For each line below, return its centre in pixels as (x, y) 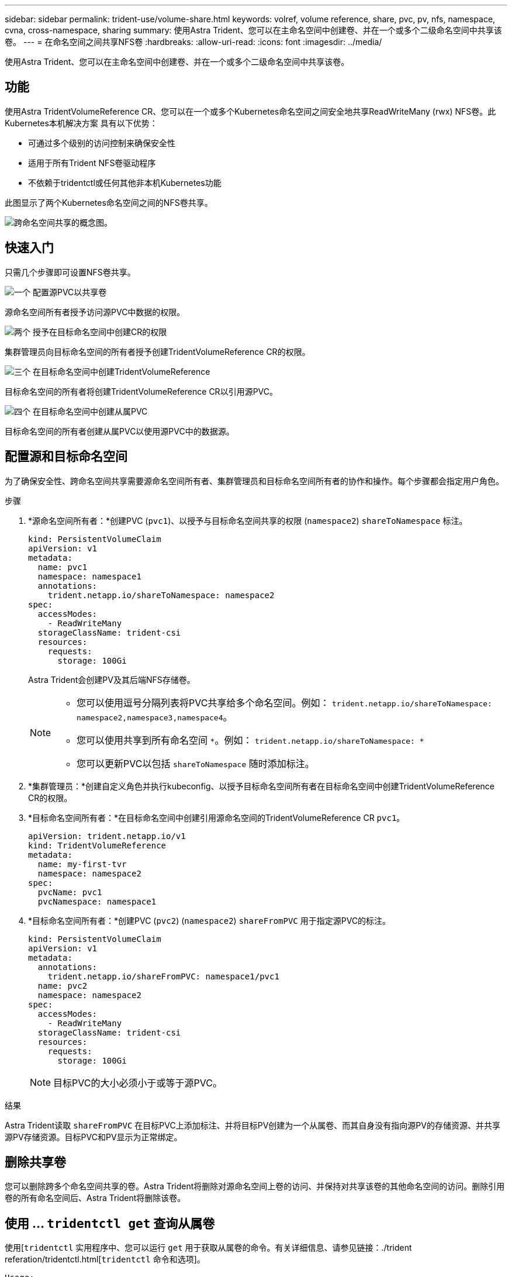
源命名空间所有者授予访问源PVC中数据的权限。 (95, 312)
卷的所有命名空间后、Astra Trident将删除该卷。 (95, 1198)
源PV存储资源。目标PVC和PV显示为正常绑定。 (94, 1137)
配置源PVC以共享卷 (70, 292)
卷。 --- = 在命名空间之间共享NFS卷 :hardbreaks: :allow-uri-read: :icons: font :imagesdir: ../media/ (193, 42)
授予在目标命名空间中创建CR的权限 (100, 332)
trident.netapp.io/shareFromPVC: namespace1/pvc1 (163, 976)
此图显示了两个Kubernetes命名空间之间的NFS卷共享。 (109, 202)
